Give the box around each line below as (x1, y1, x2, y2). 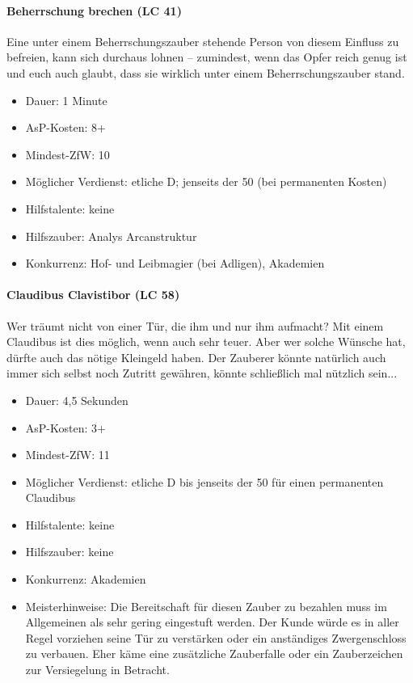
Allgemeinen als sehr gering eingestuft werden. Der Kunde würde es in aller (25, 613, 399, 630)
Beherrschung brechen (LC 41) (6, 2, 182, 19)
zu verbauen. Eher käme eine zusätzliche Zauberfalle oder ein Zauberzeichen (25, 645, 403, 662)
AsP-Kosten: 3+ (25, 419, 106, 436)
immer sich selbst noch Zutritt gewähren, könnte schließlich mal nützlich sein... (6, 365, 398, 382)
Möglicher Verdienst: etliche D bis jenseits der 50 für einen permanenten (25, 473, 384, 490)
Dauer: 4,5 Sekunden (25, 391, 129, 408)
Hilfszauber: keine (25, 543, 114, 560)
